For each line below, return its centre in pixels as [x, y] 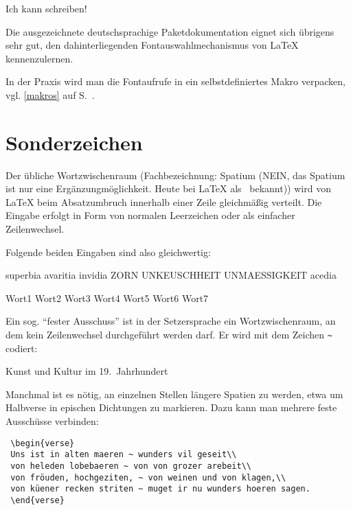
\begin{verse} [43, 443]
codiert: [22, 348]
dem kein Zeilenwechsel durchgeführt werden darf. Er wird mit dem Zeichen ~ [169, 335]
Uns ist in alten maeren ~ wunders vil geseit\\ [124, 455]
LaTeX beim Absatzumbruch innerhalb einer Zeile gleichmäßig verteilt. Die [164, 201]
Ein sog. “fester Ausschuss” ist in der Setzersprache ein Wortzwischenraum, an [171, 321]
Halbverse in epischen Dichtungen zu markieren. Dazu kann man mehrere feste [171, 407]
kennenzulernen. [39, 58]
